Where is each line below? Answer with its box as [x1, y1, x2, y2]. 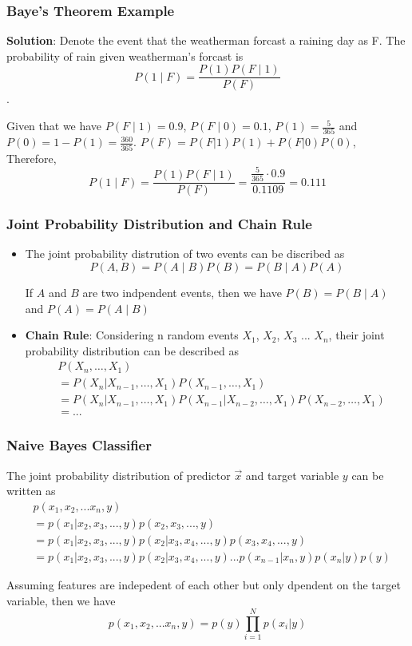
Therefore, [6, 149, 57, 166]
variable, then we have [6, 592, 116, 608]
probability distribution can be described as [25, 342, 239, 359]
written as [6, 482, 56, 499]
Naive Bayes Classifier [6, 435, 152, 455]
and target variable [245, 466, 339, 483]
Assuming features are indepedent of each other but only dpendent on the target [6, 576, 401, 592]
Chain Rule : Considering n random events [25, 327, 239, 343]
